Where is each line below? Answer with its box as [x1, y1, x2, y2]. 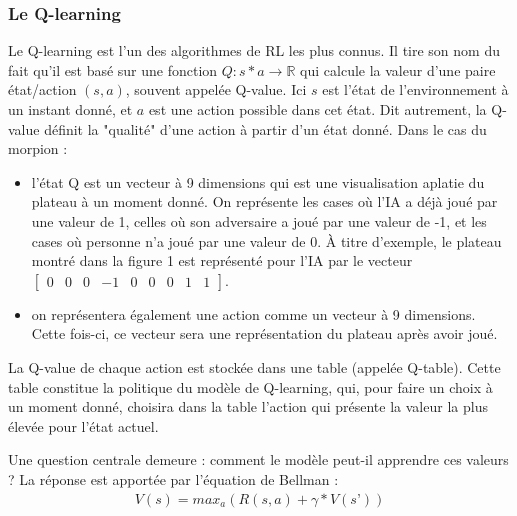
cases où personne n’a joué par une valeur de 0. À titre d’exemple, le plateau [31, 230, 502, 251]
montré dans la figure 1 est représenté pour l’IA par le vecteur [31, 250, 413, 271]
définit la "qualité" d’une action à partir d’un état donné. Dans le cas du [44, 118, 487, 139]
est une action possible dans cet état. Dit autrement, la [148, 99, 487, 119]
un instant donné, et [8, 99, 133, 119]
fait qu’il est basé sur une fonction [8, 59, 218, 80]
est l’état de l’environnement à [322, 79, 509, 100]
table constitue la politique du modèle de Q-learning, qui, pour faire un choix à [8, 376, 493, 397]
